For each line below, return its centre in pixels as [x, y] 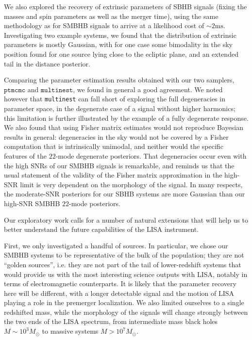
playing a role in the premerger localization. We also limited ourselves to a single [124, 302]
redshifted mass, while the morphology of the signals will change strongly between [126, 312]
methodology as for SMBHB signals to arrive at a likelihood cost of [104, 25]
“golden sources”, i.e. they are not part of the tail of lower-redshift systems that [123, 264]
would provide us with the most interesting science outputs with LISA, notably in [126, 274]
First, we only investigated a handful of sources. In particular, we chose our [116, 245]
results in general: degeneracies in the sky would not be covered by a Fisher [116, 137]
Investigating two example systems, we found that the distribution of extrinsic [120, 35]
